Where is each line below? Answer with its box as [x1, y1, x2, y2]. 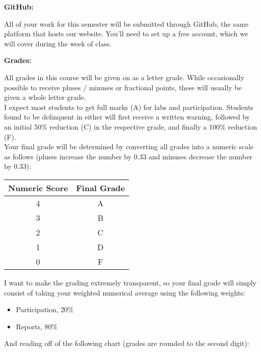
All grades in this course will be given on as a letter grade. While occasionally [4, 72, 244, 82]
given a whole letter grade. [4, 92, 86, 102]
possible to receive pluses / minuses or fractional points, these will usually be [4, 82, 242, 92]
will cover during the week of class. [4, 38, 112, 48]
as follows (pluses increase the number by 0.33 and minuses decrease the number [4, 151, 252, 161]
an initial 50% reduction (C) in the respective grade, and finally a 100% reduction [4, 121, 257, 132]
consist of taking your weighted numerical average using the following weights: [4, 287, 245, 298]
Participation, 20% [16, 304, 74, 315]
